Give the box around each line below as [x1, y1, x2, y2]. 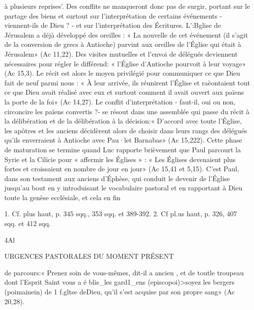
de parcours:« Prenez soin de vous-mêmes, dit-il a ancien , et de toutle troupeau [4, 267, 244, 277]
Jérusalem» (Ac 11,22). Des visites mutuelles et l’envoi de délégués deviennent [4, 48, 238, 59]
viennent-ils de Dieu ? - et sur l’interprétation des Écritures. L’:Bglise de [4, 20, 221, 30]
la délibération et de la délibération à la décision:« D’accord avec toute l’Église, [4, 116, 242, 126]
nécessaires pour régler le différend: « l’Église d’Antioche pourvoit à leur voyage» [4, 58, 246, 68]
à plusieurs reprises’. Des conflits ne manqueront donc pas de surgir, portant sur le [4, 1, 250, 11]
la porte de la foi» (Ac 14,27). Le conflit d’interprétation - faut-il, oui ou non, [4, 96, 236, 106]
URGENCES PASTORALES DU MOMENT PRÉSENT [4, 251, 174, 261]
